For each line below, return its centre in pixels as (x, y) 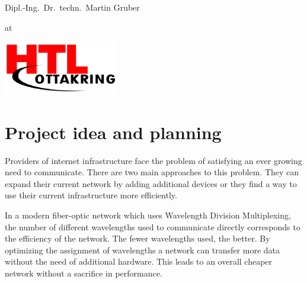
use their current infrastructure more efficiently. (91, 195)
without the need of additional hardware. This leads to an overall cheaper (139, 261)
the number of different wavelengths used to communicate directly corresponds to (153, 226)
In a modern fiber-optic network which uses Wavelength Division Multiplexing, (148, 215)
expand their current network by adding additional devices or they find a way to (151, 183)
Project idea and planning (113, 132)
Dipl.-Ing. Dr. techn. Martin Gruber (72, 7)
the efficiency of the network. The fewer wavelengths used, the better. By (137, 238)
